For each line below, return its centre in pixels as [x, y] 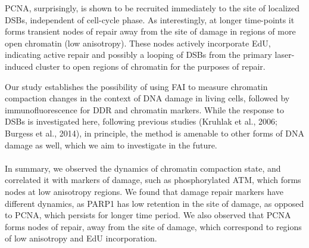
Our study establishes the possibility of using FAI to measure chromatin [136, 86]
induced [19, 66]
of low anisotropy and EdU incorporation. [81, 238]
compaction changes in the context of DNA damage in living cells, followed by [147, 98]
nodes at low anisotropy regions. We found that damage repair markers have [144, 191]
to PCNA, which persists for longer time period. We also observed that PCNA [148, 215]
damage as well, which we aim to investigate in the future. [111, 145]
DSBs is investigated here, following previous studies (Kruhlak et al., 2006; [141, 121]
